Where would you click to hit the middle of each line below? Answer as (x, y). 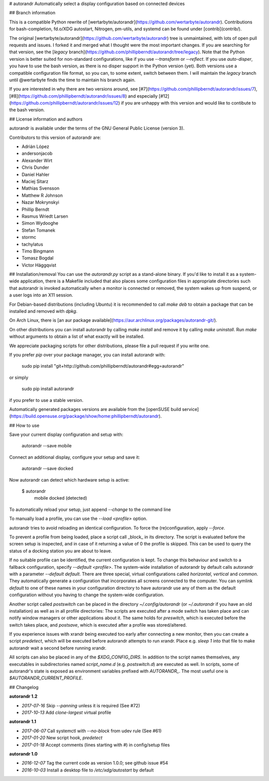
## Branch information (32, 13)
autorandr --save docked (47, 469)
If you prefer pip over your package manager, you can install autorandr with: (87, 355)
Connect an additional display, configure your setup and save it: (75, 457)
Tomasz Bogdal (38, 258)
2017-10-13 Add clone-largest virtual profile (67, 712)
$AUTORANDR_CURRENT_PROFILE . (46, 678)
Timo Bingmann (38, 251)
